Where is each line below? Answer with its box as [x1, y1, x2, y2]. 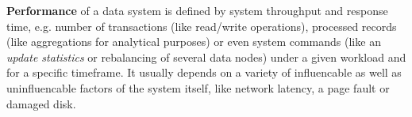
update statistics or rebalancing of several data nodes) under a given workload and [6, 48, 406, 65]
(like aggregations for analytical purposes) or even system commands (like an [6, 33, 381, 50]
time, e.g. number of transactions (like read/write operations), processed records [6, 17, 397, 34]
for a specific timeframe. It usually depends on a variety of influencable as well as [6, 64, 402, 81]
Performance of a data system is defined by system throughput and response [6, 2, 388, 18]
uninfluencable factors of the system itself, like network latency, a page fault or [6, 79, 390, 96]
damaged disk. [6, 95, 76, 111]
